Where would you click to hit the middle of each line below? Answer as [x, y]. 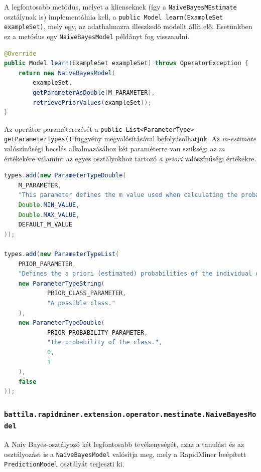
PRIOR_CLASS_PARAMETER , [87, 293]
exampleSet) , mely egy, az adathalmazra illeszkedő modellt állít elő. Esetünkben [128, 26]
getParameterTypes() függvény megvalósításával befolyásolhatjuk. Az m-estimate [130, 139]
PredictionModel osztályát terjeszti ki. [64, 464]
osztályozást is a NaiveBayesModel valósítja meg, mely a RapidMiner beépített [125, 454]
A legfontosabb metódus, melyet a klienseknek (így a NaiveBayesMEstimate [120, 7]
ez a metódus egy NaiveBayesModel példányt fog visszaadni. [97, 36]
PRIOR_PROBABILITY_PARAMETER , [97, 332]
